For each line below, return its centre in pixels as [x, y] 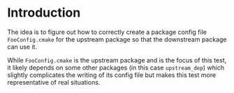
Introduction [44, 13]
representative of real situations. [54, 82]
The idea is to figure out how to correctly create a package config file [107, 32]
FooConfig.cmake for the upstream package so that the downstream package [117, 39]
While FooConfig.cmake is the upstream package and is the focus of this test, [117, 60]
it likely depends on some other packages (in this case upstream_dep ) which [116, 67]
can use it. [22, 46]
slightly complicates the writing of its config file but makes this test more [112, 75]
